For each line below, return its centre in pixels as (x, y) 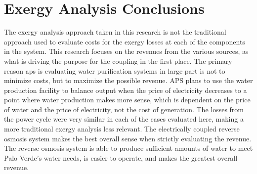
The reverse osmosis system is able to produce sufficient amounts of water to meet (128, 148)
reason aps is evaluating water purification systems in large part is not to (115, 70)
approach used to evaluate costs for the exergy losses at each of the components (125, 41)
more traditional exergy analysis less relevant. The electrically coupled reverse (122, 129)
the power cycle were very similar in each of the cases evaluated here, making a (124, 119)
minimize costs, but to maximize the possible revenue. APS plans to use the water (128, 80)
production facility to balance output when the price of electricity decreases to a (126, 90)
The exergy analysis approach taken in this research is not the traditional (115, 32)
